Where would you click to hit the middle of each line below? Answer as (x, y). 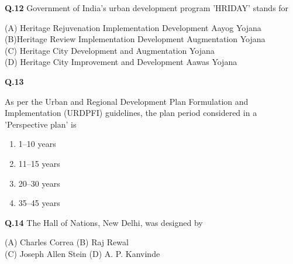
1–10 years (37, 144)
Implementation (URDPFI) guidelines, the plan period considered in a (131, 113)
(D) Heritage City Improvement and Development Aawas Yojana (121, 62)
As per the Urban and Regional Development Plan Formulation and (127, 101)
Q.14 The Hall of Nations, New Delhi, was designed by (104, 222)
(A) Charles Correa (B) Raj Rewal (67, 242)
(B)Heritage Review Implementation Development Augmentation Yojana (135, 39)
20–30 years (39, 183)
